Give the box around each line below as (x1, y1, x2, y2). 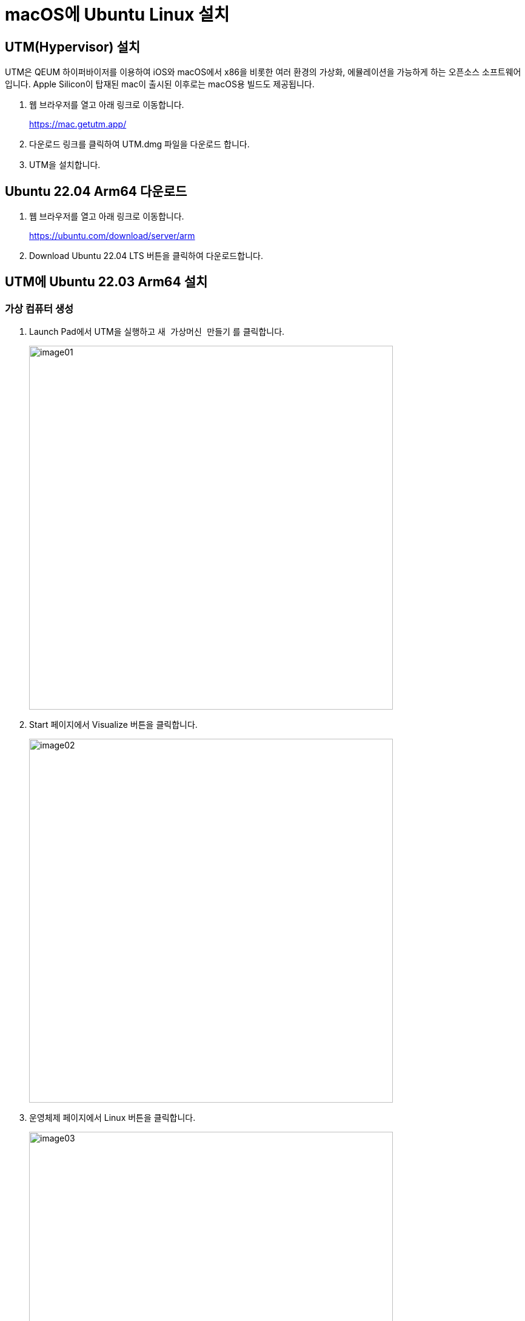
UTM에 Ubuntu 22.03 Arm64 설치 (5, 274, 208, 290)
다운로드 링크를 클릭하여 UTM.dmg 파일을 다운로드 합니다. (29, 139, 250, 150)
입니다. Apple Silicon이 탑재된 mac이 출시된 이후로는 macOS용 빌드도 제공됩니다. (5, 79, 315, 90)
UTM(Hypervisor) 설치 (5, 39, 141, 55)
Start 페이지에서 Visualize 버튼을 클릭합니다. (29, 719, 198, 730)
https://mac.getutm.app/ (29, 119, 127, 130)
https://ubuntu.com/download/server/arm (29, 230, 195, 241)
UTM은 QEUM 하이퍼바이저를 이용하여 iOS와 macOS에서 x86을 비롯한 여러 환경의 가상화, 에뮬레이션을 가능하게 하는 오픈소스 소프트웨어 (5, 67, 521, 78)
